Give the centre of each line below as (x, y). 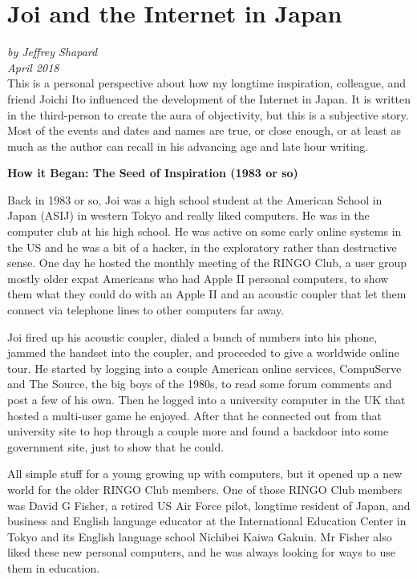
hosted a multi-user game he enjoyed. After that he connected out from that (194, 415)
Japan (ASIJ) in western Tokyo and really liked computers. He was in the (188, 215)
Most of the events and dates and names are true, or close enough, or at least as (204, 130)
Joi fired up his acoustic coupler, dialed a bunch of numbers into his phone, (192, 336)
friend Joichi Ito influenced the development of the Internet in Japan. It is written (209, 98)
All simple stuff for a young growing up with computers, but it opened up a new (205, 474)
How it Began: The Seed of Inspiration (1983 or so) (153, 173)
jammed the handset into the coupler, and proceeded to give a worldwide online (203, 352)
